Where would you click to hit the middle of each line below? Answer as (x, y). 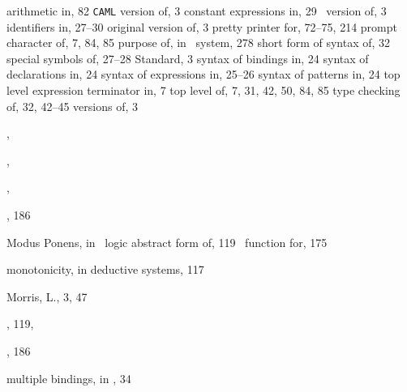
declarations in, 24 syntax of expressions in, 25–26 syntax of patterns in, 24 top (203, 74)
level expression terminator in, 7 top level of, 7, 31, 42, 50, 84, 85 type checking (203, 90)
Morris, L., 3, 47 (47, 296)
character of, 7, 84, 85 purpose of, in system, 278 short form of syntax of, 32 (199, 43)
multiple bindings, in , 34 (69, 378)
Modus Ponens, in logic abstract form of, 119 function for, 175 (167, 242)
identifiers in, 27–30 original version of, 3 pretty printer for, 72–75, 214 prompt (202, 26)
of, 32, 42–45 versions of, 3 (72, 106)
